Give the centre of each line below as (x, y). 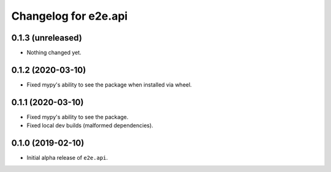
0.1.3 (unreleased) (47, 38)
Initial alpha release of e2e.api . (67, 158)
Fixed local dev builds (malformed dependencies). (90, 125)
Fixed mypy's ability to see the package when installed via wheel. (109, 84)
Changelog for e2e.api (70, 16)
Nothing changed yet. (54, 53)
